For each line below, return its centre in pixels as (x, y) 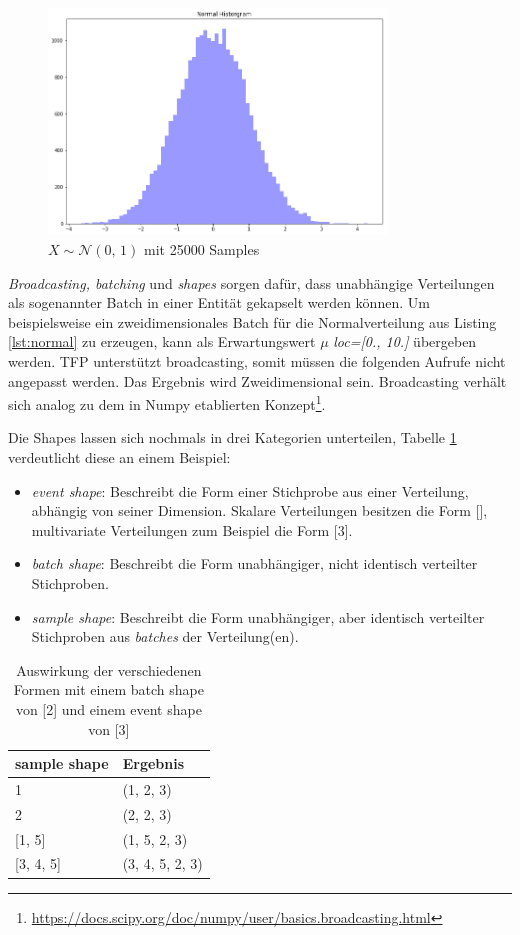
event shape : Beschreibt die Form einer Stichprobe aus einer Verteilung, (250, 490)
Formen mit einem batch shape (108, 689)
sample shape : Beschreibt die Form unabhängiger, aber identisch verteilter (258, 616)
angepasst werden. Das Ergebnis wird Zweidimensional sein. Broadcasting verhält (257, 380)
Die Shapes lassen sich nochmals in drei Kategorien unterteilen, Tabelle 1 (232, 437)
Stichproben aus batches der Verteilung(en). (165, 636)
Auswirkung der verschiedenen (109, 669)
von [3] (109, 728)
